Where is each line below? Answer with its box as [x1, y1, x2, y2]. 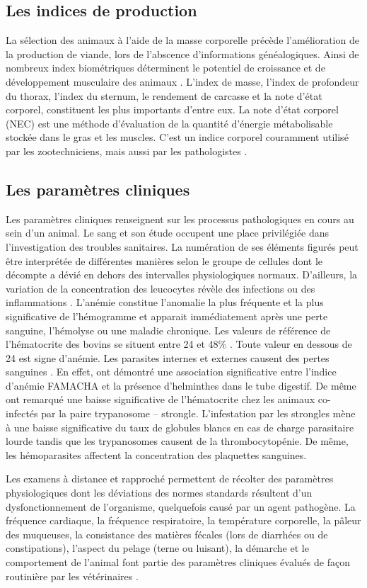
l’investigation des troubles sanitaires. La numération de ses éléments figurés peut [6, 239, 359, 254]
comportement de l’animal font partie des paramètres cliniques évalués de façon [6, 555, 350, 569]
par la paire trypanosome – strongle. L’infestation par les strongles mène [41, 406, 356, 421]
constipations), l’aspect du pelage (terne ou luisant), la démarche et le [6, 541, 309, 555]
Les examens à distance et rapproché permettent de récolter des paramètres [6, 471, 334, 486]
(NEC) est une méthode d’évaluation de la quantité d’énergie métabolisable [6, 115, 333, 130]
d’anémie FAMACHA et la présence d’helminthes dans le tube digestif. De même [6, 378, 356, 392]
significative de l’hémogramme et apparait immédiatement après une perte [6, 308, 328, 323]
